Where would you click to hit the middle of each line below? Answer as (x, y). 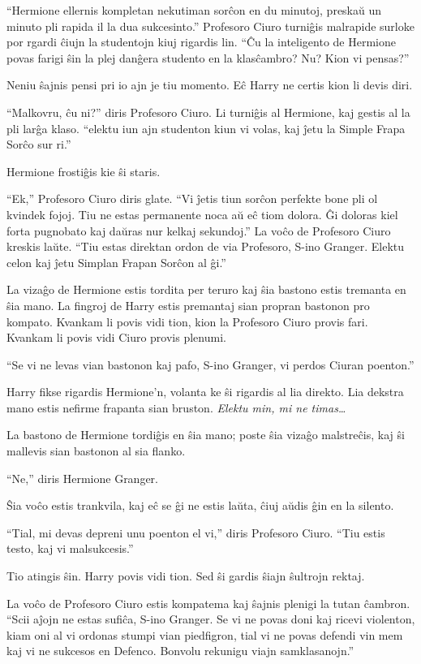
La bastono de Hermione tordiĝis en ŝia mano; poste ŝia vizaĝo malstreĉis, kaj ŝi (206, 435)
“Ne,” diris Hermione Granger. (82, 478)
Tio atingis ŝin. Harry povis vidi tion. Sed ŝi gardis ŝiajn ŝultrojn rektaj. (186, 576)
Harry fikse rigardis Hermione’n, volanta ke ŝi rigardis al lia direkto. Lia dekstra (205, 392)
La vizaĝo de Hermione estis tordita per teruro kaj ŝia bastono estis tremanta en (206, 289)
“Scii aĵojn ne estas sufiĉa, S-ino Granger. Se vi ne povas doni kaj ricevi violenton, (211, 619)
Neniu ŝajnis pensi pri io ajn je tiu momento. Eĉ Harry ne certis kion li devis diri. (210, 85)
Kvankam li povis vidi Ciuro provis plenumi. (116, 337)
